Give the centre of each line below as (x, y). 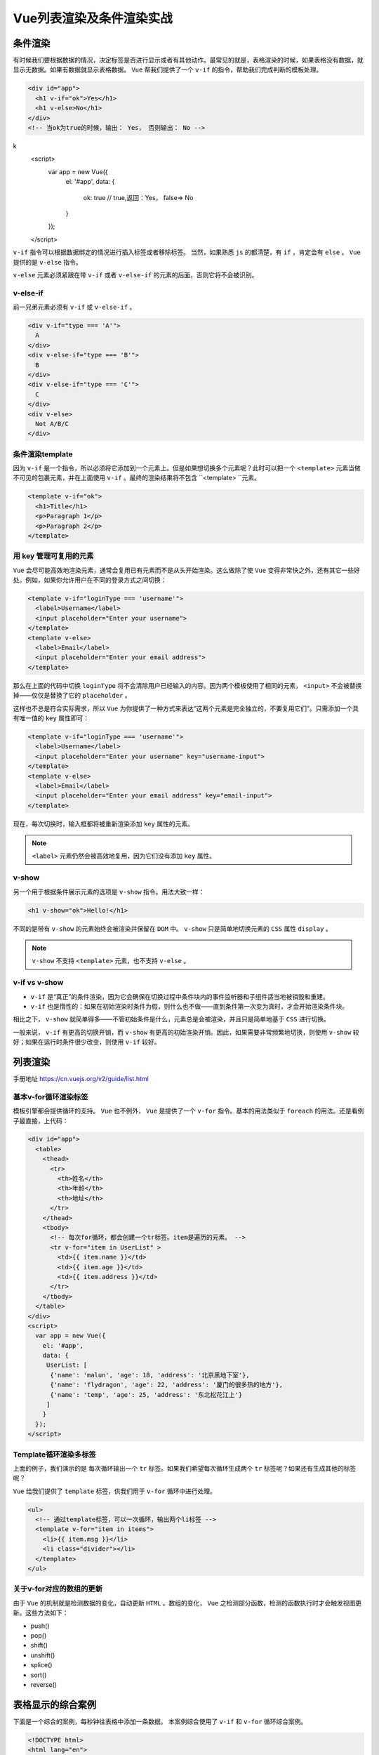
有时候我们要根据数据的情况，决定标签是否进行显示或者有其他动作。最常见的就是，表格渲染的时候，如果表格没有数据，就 (188, 60)
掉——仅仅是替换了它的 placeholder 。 (72, 696)
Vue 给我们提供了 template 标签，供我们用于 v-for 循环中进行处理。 (115, 1491)
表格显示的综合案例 (54, 1705)
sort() (39, 1675)
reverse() (44, 1684)
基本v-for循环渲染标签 (51, 1097)
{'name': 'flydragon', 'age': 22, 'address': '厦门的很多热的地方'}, (167, 1385)
